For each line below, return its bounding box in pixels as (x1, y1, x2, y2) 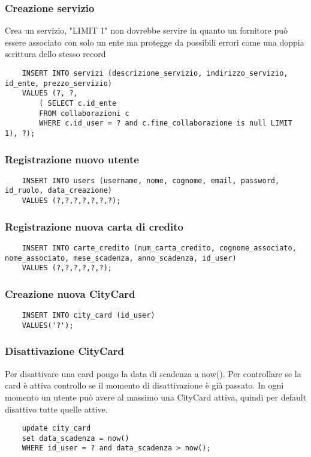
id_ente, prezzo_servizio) (5, 79, 112, 88)
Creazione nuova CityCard (5, 286, 135, 301)
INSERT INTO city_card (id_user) (22, 311, 155, 320)
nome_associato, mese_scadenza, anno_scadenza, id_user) (5, 253, 237, 262)
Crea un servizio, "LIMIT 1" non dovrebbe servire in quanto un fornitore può (5, 24, 288, 37)
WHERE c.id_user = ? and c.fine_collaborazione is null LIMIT (39, 119, 292, 128)
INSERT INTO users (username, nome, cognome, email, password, (22, 176, 280, 185)
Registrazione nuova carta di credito (5, 219, 183, 234)
